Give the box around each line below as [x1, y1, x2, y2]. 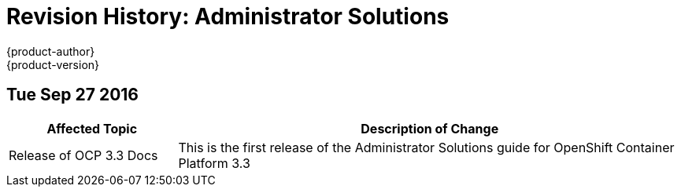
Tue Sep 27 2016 [6, 85, 139, 105]
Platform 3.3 [178, 155, 250, 171]
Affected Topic [46, 120, 138, 137]
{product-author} [6, 44, 95, 58]
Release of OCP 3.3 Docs [9, 147, 158, 163]
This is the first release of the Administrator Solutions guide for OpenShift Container [178, 139, 675, 155]
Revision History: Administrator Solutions [6, 3, 450, 30]
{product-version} [6, 57, 100, 71]
